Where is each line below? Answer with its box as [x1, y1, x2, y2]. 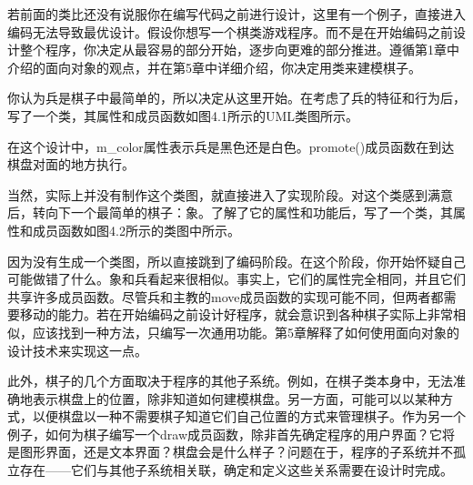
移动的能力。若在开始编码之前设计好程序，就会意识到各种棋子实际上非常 [19, 305, 453, 324]
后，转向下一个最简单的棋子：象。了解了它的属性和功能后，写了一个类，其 [7, 203, 453, 222]
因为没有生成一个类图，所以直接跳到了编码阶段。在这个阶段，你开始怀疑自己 [7, 251, 466, 270]
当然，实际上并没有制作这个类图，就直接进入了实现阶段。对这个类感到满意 [7, 185, 453, 204]
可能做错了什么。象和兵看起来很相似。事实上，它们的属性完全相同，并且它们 [7, 269, 466, 288]
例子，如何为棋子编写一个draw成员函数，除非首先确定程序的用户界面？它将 [7, 424, 455, 443]
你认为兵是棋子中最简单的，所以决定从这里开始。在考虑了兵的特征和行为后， [7, 88, 466, 107]
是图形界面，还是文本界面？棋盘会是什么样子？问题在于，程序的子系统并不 [7, 442, 453, 461]
